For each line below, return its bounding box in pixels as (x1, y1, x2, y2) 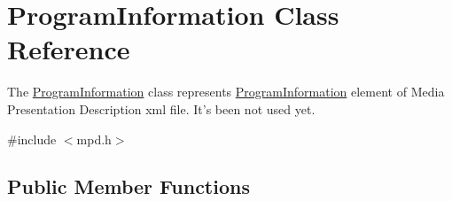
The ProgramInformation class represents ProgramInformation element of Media (7, 82, 445, 101)
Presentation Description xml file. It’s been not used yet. (7, 99, 316, 118)
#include (7, 129, 57, 148)
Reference (7, 31, 130, 67)
